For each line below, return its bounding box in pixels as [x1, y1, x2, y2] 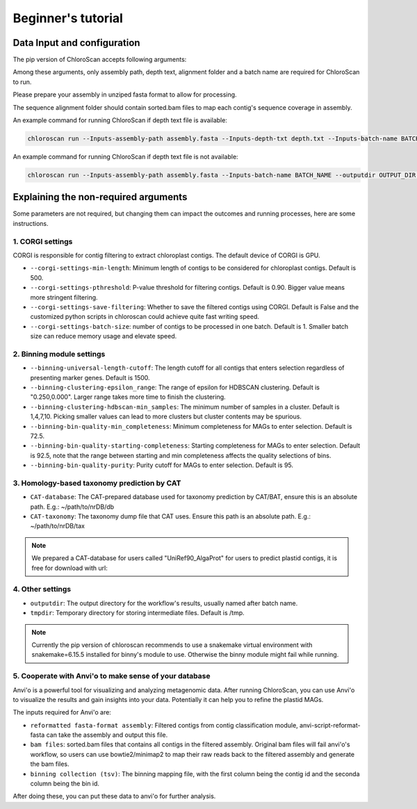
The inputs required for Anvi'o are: [13, 708, 111, 717]
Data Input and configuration [13, 37, 140, 49]
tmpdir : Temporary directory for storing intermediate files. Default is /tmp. [30, 609, 245, 617]
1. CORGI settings [13, 236, 73, 246]
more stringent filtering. [30, 293, 98, 302]
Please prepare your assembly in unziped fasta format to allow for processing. [13, 90, 237, 99]
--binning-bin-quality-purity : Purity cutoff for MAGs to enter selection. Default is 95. [30, 461, 294, 469]
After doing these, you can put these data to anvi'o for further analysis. [13, 792, 216, 801]
